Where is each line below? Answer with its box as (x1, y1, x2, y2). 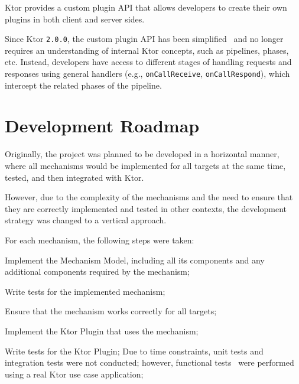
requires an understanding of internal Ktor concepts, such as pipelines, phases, (5, 44, 289, 56)
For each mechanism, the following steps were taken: (5, 233, 194, 246)
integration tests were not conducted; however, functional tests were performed (5, 356, 294, 369)
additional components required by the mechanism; (5, 265, 190, 278)
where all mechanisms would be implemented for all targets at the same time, (5, 160, 286, 171)
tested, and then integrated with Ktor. (5, 171, 144, 183)
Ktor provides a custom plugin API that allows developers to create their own (5, 1, 287, 13)
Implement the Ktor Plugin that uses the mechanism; (5, 324, 199, 337)
